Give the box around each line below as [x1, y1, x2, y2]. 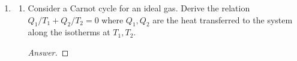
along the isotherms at [28, 26, 110, 38]
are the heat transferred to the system [152, 13, 293, 26]
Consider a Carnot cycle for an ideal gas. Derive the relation [28, 2, 250, 14]
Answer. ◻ [28, 45, 69, 58]
